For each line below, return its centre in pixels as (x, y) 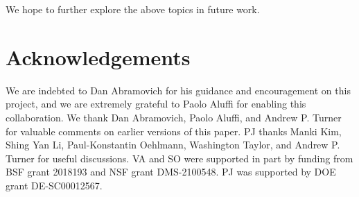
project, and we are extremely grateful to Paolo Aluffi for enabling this (156, 104)
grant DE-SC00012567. (54, 185)
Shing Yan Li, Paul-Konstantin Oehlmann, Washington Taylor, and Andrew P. (173, 145)
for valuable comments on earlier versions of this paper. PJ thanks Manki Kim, (174, 131)
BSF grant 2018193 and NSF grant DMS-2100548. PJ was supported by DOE (171, 172)
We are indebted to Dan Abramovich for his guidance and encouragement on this (178, 90)
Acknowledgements (98, 57)
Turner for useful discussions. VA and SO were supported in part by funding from (179, 158)
